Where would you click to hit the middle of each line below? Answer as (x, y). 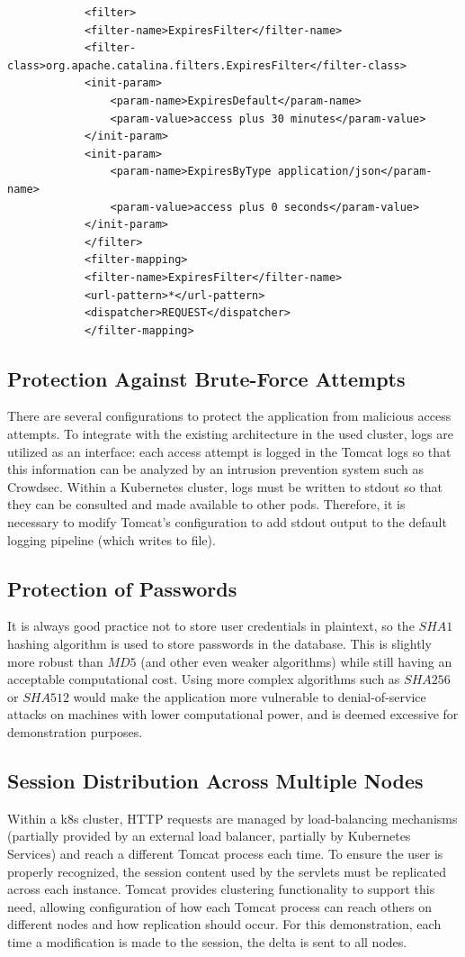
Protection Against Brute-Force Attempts (206, 378)
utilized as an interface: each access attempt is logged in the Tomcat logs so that (229, 451)
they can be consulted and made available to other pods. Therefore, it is (206, 504)
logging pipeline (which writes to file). (112, 539)
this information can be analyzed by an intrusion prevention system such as (215, 469)
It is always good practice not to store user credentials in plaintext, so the (211, 626)
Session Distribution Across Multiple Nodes (215, 780)
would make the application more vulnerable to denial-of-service (250, 696)
